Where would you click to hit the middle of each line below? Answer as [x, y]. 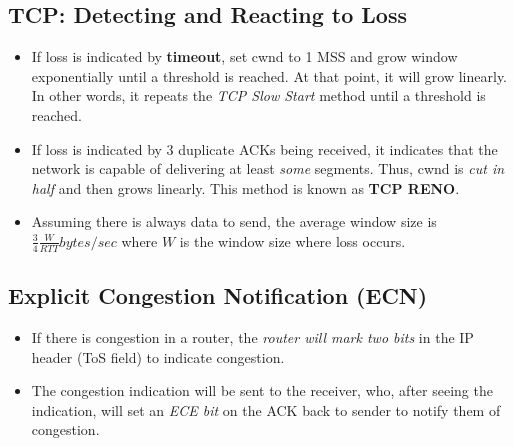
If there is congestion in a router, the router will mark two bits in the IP [252, 336]
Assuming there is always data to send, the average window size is [234, 221]
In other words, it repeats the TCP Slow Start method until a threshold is [258, 95]
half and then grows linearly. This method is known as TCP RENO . [245, 187]
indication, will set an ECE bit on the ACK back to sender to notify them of [266, 409]
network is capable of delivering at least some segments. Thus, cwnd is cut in [268, 168]
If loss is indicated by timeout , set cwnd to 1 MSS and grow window [244, 56]
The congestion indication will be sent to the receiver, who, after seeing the [262, 390]
